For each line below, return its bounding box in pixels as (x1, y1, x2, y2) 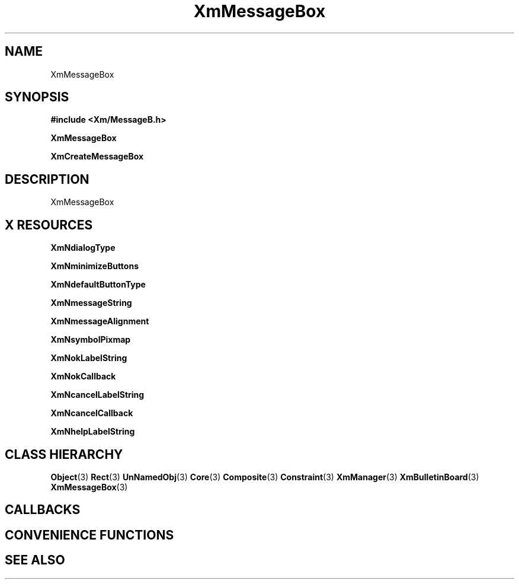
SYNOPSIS (5, 90, 69, 105)
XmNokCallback (50, 371, 116, 382)
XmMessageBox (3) (50, 481, 128, 492)
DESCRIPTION (5, 171, 89, 187)
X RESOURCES (5, 217, 93, 232)
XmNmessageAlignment (50, 316, 149, 327)
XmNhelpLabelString (50, 426, 135, 437)
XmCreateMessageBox (50, 151, 144, 162)
